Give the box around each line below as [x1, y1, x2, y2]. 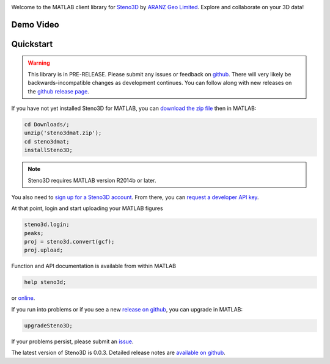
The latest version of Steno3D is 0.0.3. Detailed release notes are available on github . [11, 349, 226, 357]
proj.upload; [24, 247, 64, 253]
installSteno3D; [24, 147, 73, 154]
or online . [11, 294, 35, 302]
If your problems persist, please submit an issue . [11, 338, 134, 345]
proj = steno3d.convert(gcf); [24, 238, 115, 246]
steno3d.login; [24, 221, 70, 228]
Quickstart [11, 38, 53, 49]
